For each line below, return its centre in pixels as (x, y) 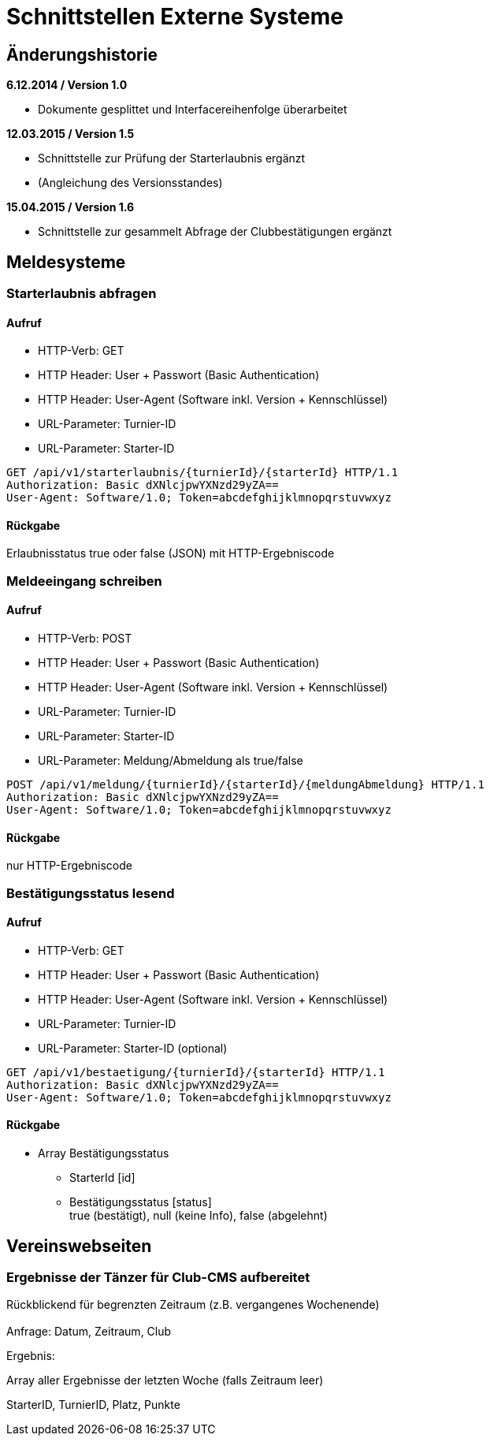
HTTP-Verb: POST (85, 639)
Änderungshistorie (82, 54)
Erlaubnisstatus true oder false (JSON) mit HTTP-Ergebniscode (171, 553)
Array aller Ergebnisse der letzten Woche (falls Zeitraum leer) (165, 1381)
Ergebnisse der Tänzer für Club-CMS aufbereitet (158, 1277)
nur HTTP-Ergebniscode (69, 866)
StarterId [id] (102, 1178)
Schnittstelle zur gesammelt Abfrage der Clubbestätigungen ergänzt (215, 232)
